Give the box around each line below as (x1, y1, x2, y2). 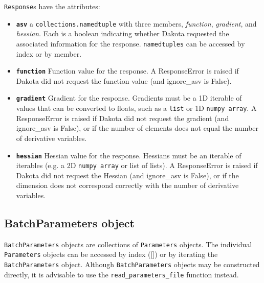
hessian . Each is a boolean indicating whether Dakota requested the (16, 28, 229, 39)
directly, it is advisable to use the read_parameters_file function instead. (4, 269, 239, 279)
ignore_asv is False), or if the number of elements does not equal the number (16, 123, 259, 133)
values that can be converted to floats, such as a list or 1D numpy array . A (16, 103, 257, 113)
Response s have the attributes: (4, 1, 100, 11)
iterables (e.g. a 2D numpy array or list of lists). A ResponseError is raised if (16, 160, 258, 171)
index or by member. (16, 48, 82, 59)
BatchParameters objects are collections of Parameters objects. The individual (4, 239, 252, 249)
